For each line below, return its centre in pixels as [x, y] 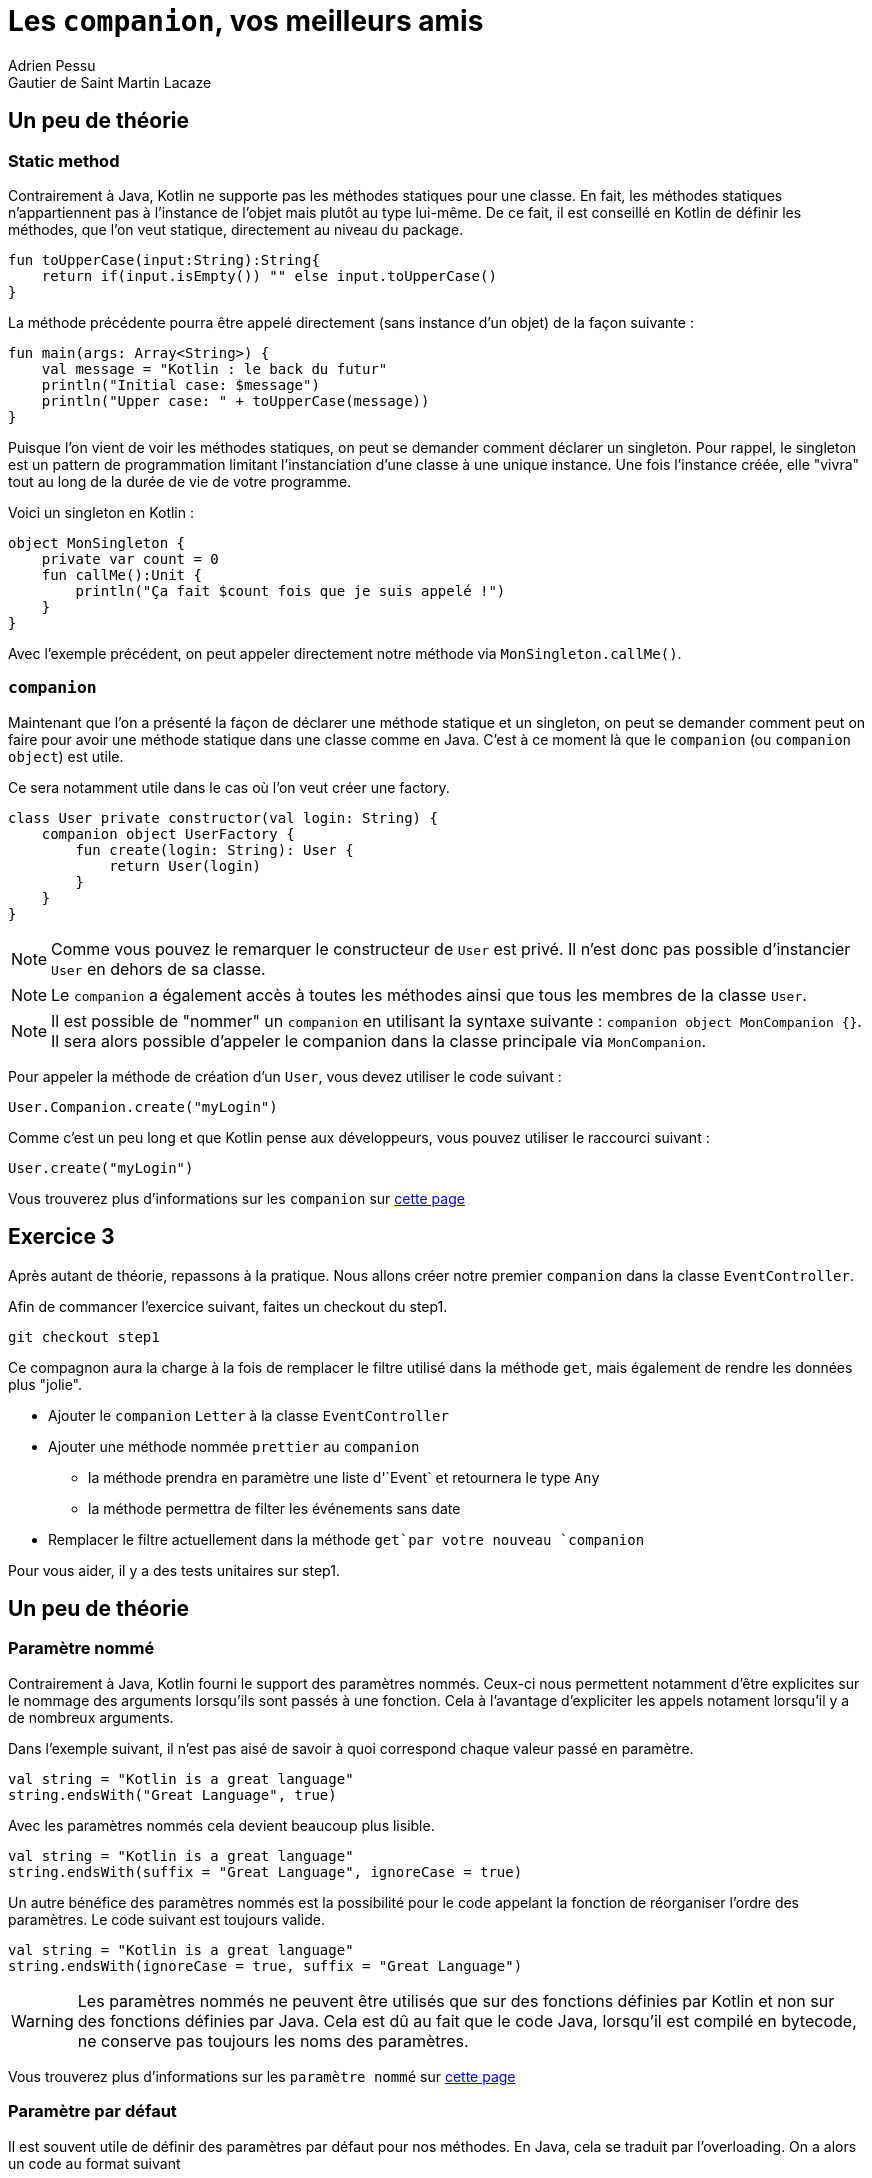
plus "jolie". [45, 1384]
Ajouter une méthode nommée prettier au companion [234, 1446]
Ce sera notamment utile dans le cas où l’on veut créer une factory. [229, 787]
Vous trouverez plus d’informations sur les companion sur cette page [236, 1198]
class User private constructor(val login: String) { [223, 817]
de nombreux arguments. [91, 1717]
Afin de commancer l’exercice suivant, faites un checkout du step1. [228, 1306]
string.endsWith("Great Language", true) [172, 1794]
